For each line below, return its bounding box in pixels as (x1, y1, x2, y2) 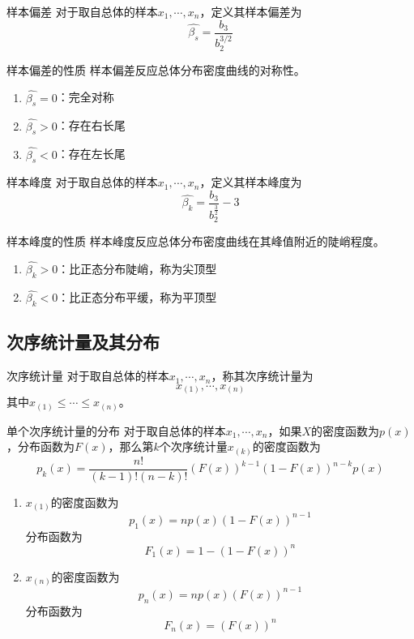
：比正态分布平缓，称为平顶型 (58, 289, 217, 306)
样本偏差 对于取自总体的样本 (6, 3, 158, 19)
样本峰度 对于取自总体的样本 (6, 174, 158, 191)
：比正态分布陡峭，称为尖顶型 (58, 260, 217, 277)
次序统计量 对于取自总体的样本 (6, 367, 169, 384)
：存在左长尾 (57, 145, 126, 162)
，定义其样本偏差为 (199, 3, 302, 19)
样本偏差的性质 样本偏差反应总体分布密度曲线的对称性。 (6, 61, 305, 78)
